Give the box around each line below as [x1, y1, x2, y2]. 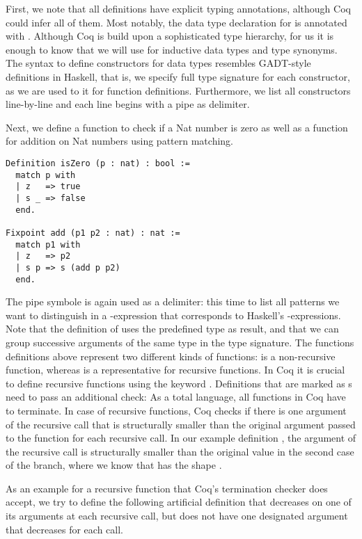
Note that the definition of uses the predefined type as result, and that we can [6, 321, 339, 336]
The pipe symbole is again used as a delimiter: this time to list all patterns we [6, 294, 340, 309]
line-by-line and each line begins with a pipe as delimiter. [6, 97, 250, 111]
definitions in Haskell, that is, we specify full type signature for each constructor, [6, 69, 350, 83]
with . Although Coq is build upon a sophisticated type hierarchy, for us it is [6, 29, 334, 43]
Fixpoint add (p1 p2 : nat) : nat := [6, 227, 180, 238]
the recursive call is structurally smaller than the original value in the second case [6, 444, 354, 458]
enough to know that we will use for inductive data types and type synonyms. [6, 42, 338, 56]
